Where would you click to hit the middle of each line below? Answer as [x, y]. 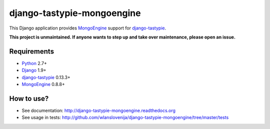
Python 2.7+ [34, 63]
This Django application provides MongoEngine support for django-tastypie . [88, 28]
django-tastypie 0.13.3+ [46, 77]
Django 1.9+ [34, 70]
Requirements [32, 51]
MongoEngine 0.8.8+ [43, 84]
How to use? [29, 98]
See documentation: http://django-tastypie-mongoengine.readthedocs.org [99, 110]
